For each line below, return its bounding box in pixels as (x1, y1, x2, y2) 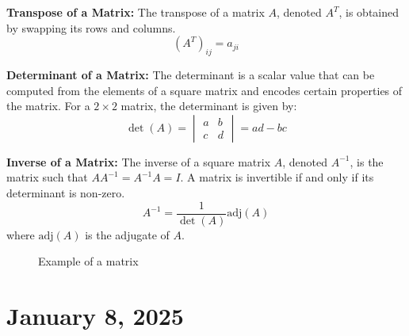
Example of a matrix (38, 253, 139, 269)
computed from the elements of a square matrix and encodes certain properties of (6, 82, 403, 98)
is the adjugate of (85, 226, 170, 242)
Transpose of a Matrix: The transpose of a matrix (6, 4, 265, 20)
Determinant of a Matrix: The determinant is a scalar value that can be (6, 66, 375, 82)
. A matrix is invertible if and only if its (180, 169, 374, 185)
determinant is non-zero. (6, 184, 125, 200)
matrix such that (6, 169, 88, 185)
